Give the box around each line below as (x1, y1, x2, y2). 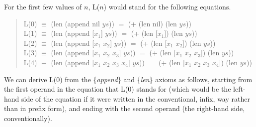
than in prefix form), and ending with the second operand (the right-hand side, (4, 103, 245, 114)
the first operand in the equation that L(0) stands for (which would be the (4, 84, 231, 94)
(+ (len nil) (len (128, 18, 177, 28)
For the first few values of (4, 1, 82, 11)
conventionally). (4, 113, 52, 123)
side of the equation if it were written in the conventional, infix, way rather (21, 93, 250, 104)
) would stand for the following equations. (103, 1, 231, 11)
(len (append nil (51, 18, 100, 28)
